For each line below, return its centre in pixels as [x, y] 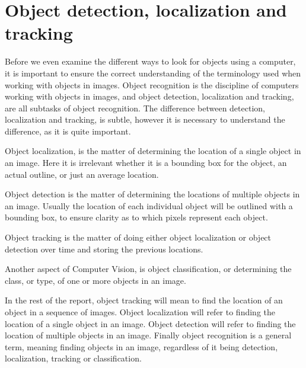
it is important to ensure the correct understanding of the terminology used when [153, 73]
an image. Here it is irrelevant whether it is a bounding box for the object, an [146, 163]
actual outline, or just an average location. [82, 174]
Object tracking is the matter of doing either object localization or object [138, 237]
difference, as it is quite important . [68, 131]
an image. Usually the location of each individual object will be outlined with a [149, 205]
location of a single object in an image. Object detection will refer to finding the [150, 323]
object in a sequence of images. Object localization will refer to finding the [140, 312]
